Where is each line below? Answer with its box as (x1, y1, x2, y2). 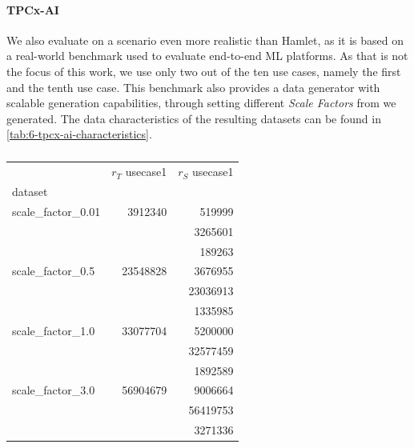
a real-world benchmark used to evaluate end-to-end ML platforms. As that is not (6, 47, 408, 64)
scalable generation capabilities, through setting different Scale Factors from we (6, 94, 396, 111)
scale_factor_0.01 (12, 202, 101, 219)
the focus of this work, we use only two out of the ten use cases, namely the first (6, 62, 401, 79)
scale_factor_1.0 (12, 322, 95, 338)
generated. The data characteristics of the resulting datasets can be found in (6, 110, 381, 126)
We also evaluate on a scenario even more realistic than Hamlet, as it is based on (6, 31, 404, 48)
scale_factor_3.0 (12, 382, 95, 398)
